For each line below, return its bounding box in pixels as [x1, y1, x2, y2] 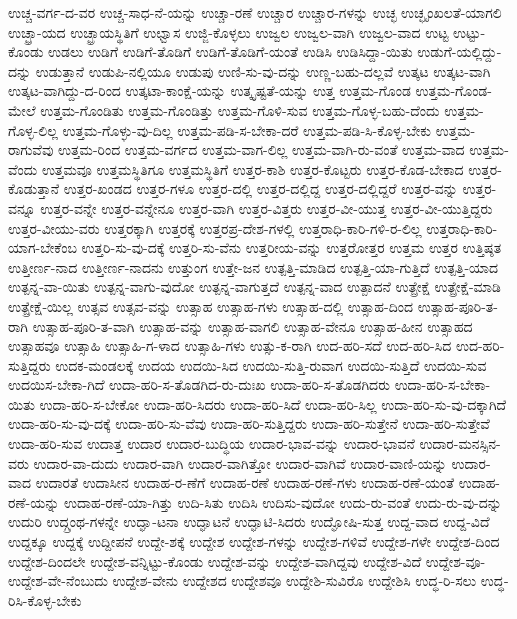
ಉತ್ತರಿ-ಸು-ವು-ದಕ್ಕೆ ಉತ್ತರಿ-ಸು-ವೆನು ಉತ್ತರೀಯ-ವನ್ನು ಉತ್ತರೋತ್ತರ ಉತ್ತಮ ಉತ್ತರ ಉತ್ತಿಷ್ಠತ [81, 237, 502, 258]
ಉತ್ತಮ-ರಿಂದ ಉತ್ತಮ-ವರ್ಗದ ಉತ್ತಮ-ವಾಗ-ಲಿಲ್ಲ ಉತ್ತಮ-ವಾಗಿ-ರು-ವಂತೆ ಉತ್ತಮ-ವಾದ [57, 139, 465, 160]
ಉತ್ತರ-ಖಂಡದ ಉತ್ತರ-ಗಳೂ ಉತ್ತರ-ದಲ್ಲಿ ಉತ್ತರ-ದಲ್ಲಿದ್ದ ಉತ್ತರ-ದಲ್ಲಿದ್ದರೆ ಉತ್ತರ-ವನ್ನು [63, 178, 458, 199]
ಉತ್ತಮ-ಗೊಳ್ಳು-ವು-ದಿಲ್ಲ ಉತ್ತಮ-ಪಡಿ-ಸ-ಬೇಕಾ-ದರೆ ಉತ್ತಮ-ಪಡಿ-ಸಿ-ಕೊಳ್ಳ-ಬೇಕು [62, 119, 432, 140]
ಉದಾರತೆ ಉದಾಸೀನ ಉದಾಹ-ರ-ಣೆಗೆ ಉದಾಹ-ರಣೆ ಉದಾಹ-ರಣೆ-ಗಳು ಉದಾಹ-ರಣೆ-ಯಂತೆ [35, 472, 455, 493]
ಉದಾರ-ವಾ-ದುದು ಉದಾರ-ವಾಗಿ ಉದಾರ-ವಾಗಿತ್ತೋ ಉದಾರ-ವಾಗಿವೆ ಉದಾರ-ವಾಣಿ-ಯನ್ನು [33, 452, 447, 473]
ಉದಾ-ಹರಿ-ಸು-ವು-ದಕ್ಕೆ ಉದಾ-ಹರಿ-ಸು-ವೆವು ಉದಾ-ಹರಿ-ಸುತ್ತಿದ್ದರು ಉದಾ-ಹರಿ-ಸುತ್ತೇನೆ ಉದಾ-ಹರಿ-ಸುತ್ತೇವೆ [8, 413, 490, 434]
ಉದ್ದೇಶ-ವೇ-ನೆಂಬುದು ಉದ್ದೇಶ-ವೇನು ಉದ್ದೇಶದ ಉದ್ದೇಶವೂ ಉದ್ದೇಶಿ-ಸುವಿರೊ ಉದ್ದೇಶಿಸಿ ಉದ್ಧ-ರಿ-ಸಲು [8, 570, 477, 591]
